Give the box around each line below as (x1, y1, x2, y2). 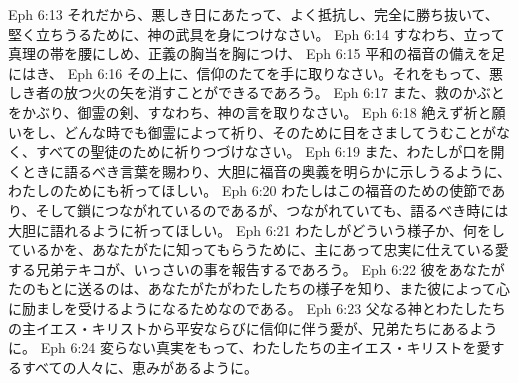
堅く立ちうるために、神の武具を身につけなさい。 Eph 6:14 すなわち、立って (8, 23, 505, 44)
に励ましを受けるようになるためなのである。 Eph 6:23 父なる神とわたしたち (8, 297, 506, 318)
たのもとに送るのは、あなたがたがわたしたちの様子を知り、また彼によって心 (8, 278, 511, 299)
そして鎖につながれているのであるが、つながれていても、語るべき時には (35, 199, 509, 220)
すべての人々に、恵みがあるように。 (21, 356, 259, 377)
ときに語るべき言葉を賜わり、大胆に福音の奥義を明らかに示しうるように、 (21, 160, 512, 181)
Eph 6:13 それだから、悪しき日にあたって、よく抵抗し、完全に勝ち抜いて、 (8, 4, 499, 24)
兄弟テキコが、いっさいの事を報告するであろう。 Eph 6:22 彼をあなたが (35, 258, 505, 279)
